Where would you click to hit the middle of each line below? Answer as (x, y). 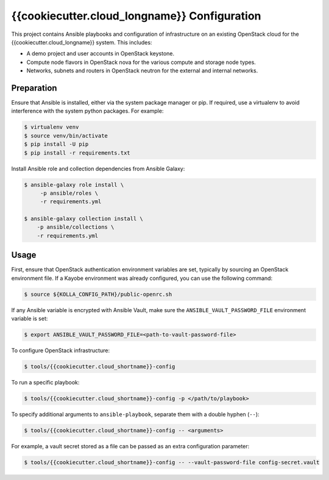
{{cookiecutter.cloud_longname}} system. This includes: (82, 42)
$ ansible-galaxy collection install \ (83, 219)
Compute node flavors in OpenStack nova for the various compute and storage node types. (141, 62)
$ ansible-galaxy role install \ (74, 185)
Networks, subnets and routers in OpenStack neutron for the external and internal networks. (142, 71)
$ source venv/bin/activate (66, 136)
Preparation (34, 88)
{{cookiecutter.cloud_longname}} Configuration (136, 16)
